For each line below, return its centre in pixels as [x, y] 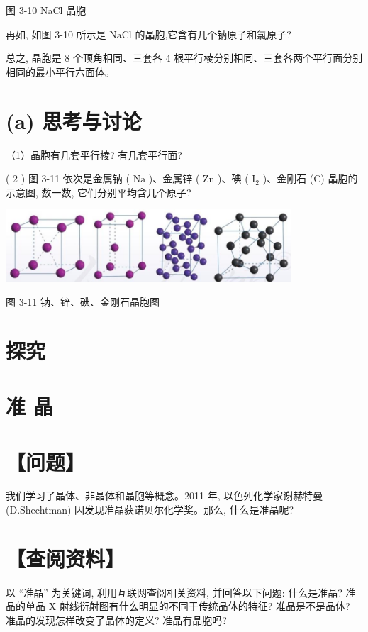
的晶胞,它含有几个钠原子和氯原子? [213, 34]
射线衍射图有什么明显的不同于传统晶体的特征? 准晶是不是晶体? [205, 606]
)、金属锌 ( [174, 178]
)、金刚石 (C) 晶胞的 [310, 178]
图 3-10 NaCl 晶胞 [46, 10]
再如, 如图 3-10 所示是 [56, 34]
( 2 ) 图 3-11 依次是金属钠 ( [68, 178]
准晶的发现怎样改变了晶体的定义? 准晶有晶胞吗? [116, 620]
